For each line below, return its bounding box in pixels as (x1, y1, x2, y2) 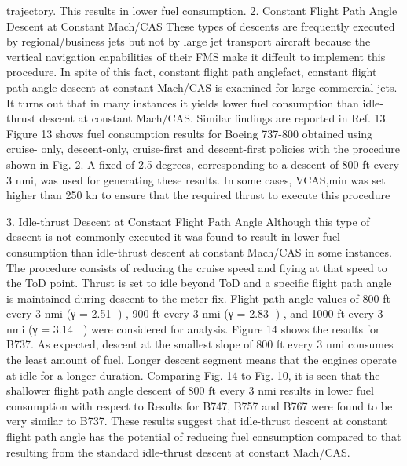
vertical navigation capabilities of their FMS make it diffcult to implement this (6, 48, 386, 64)
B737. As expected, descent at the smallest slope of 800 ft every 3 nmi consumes (6, 336, 394, 352)
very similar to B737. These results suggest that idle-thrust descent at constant (6, 413, 387, 429)
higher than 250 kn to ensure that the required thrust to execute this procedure (6, 187, 390, 203)
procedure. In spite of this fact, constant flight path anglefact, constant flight (6, 64, 377, 80)
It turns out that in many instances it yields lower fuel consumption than (6, 94, 359, 111)
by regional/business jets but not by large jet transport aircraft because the (6, 33, 371, 49)
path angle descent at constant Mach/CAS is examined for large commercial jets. (6, 78, 398, 95)
